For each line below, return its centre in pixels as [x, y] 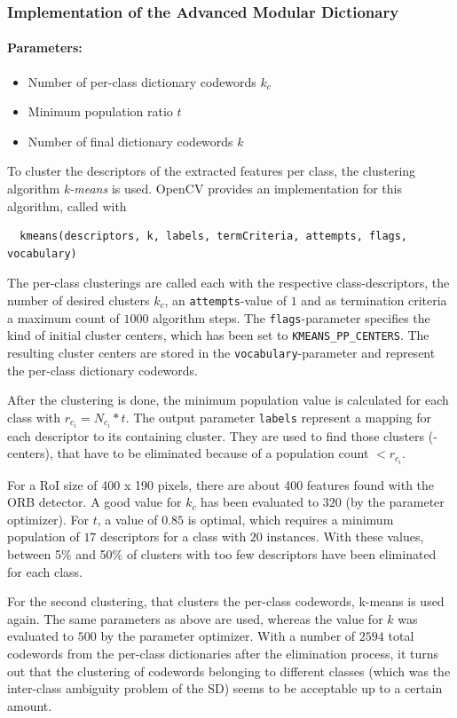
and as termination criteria [374, 300]
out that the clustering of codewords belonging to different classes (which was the [229, 671]
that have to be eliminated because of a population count [213, 453]
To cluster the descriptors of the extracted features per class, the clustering [212, 171]
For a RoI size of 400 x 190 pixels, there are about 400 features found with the [221, 484]
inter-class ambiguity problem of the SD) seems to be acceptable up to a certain [225, 688]
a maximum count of [63, 317]
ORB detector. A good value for [95, 502]
